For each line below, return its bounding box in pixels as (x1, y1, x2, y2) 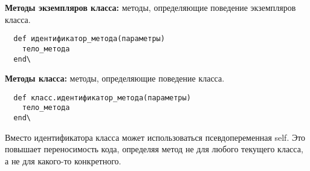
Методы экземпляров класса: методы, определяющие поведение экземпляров (5, 1, 296, 13)
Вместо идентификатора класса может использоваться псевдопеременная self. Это (5, 131, 306, 143)
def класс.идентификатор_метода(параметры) (13, 93, 191, 102)
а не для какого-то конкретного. (5, 154, 121, 167)
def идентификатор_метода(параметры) (13, 34, 165, 44)
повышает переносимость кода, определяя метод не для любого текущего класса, (5, 143, 303, 155)
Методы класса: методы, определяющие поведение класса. (5, 72, 225, 85)
